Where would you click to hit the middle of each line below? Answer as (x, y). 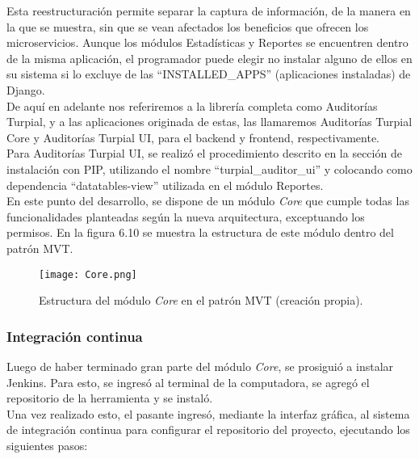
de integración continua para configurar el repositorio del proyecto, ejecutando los (208, 430)
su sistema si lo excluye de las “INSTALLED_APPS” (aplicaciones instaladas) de (209, 74)
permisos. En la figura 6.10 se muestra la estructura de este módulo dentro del (200, 232)
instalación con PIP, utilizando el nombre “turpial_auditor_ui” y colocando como (209, 168)
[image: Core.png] (88, 274)
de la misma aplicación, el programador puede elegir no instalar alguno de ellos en (209, 58)
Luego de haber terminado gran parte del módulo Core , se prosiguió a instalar (200, 366)
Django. (26, 89)
